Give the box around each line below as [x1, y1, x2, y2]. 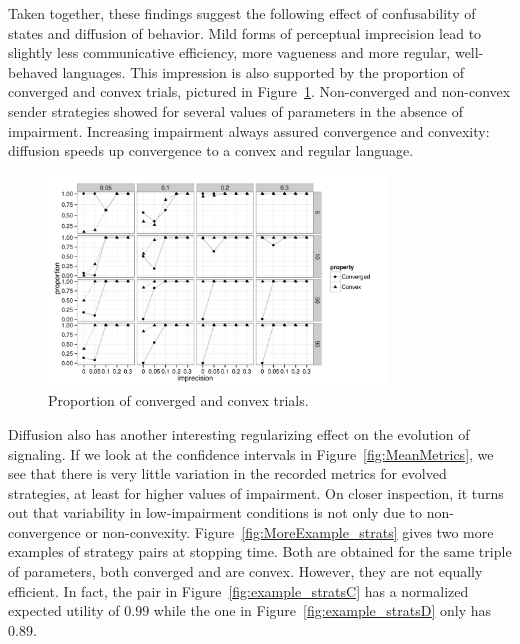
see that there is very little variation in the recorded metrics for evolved [8, 463, 447, 484]
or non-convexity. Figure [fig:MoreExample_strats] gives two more [85, 521, 494, 542]
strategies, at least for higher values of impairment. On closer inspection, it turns [8, 482, 504, 503]
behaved [8, 61, 58, 82]
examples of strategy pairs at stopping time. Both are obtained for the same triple [8, 541, 512, 562]
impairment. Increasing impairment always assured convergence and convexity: [8, 120, 490, 141]
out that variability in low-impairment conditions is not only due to [8, 502, 423, 523]
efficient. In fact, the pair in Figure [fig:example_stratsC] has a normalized [8, 580, 469, 601]
